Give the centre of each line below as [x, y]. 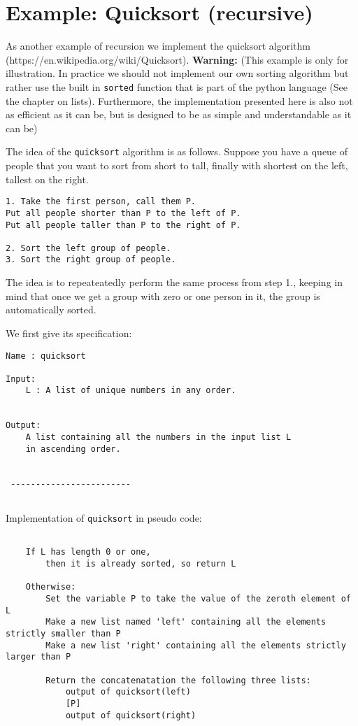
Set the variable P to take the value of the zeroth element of [198, 598]
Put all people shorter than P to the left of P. [123, 213]
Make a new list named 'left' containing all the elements [186, 622]
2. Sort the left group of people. [88, 248]
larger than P [38, 657]
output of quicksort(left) [128, 692]
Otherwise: [51, 587]
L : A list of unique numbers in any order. [131, 391]
